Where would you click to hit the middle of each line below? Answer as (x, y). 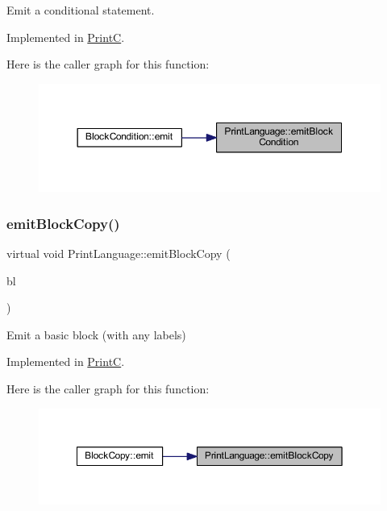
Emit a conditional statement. (81, 10)
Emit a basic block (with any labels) (96, 334)
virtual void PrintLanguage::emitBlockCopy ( (119, 253)
